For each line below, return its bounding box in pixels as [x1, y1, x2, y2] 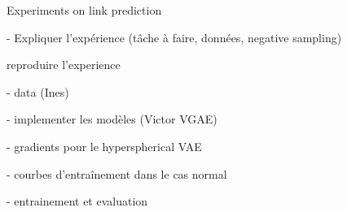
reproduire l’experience [7, 56, 121, 73]
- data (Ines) [7, 83, 69, 100]
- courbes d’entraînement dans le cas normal [7, 165, 227, 182]
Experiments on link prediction [7, 2, 162, 18]
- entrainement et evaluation [7, 193, 148, 210]
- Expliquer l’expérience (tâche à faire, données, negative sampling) [7, 28, 342, 45]
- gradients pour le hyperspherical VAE [7, 137, 202, 154]
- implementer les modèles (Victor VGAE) [7, 110, 217, 128]
